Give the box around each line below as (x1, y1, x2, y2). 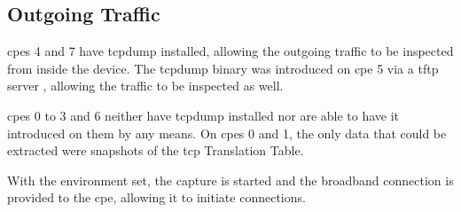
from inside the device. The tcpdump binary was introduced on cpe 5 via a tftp (7, 59, 439, 77)
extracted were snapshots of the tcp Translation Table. (7, 141, 304, 160)
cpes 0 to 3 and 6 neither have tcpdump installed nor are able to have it (7, 106, 400, 124)
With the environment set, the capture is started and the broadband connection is (7, 170, 454, 189)
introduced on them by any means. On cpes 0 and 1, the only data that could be (7, 123, 447, 142)
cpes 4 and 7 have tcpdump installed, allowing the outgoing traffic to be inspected (7, 42, 454, 60)
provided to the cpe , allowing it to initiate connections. (7, 188, 306, 207)
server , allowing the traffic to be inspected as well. (7, 76, 284, 95)
